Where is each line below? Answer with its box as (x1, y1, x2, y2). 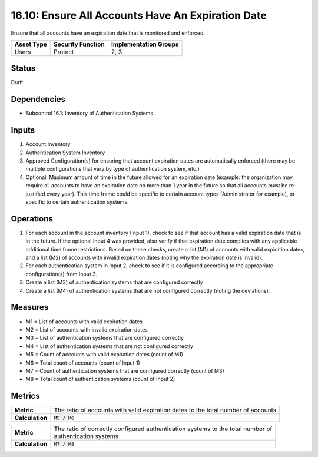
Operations (11, 214, 53, 224)
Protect (54, 48, 74, 56)
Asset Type (14, 40, 47, 48)
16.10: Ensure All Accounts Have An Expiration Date (11, 9, 267, 22)
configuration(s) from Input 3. (25, 270, 97, 277)
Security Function (54, 40, 105, 48)
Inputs (11, 125, 35, 135)
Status (11, 64, 36, 74)
